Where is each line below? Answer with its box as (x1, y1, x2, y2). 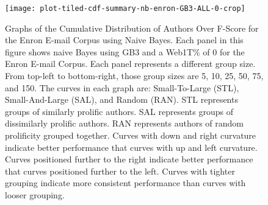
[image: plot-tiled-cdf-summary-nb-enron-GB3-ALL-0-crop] (5, 4, 245, 13)
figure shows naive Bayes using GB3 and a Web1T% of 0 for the (5, 45, 245, 58)
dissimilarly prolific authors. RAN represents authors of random (5, 117, 244, 130)
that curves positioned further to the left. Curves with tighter (5, 164, 235, 177)
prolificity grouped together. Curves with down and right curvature (5, 129, 256, 141)
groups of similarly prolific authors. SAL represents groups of (5, 105, 233, 117)
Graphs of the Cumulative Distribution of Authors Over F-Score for (5, 21, 259, 34)
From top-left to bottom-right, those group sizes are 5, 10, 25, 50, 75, (5, 69, 264, 82)
